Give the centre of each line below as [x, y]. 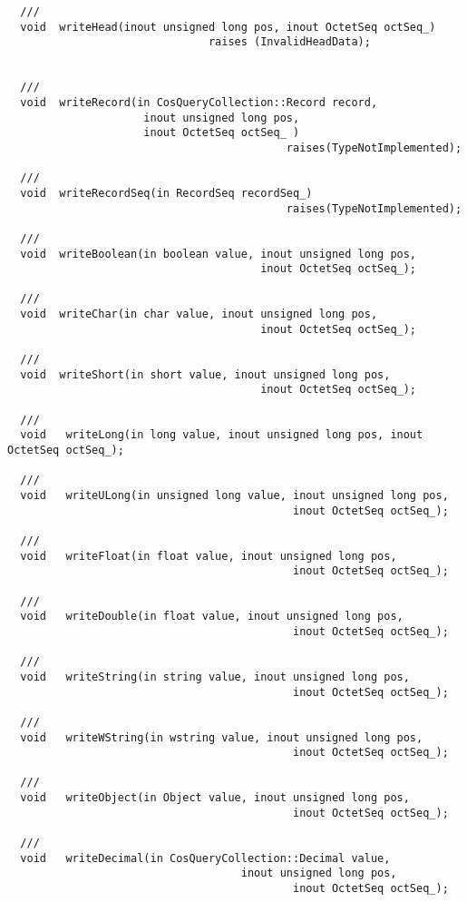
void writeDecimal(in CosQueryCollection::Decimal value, [205, 858]
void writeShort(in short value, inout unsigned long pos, [205, 374]
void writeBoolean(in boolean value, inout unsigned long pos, [219, 254]
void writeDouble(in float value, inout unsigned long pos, [212, 617]
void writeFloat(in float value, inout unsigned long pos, [209, 556]
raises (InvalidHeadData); [289, 42]
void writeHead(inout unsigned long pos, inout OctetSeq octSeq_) [228, 27]
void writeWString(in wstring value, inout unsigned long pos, [222, 737]
